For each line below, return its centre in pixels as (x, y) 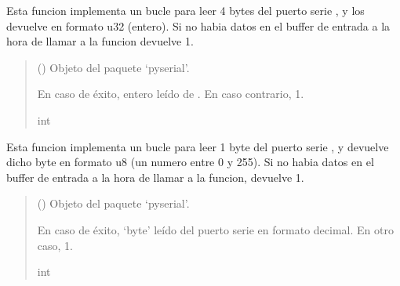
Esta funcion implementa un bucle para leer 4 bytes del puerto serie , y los (185, 10)
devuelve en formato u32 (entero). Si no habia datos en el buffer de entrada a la (198, 25)
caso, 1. (55, 245)
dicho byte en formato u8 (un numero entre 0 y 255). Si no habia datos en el (190, 162)
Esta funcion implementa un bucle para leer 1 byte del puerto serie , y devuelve (198, 146)
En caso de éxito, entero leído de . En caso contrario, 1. (171, 94)
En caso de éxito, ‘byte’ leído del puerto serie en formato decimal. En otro (215, 229)
